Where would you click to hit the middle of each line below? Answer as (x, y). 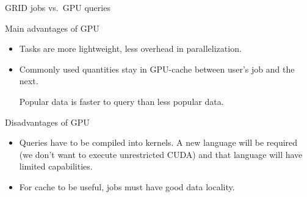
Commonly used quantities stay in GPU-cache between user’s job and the (157, 69)
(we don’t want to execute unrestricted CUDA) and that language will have (161, 154)
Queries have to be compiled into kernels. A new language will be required (158, 142)
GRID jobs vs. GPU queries (58, 7)
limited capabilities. (56, 166)
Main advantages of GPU (52, 28)
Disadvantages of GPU (47, 122)
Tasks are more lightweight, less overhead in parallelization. (130, 48)
